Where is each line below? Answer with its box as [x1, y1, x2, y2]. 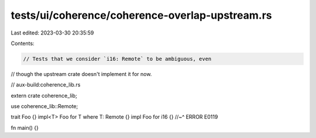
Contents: [11, 40, 35, 47]
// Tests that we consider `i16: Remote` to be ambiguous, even [23, 56, 212, 62]
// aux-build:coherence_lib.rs [11, 81, 81, 88]
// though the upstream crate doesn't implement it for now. [11, 70, 152, 77]
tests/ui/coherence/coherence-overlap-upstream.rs [11, 9, 272, 22]
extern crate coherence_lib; [11, 92, 77, 99]
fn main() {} [11, 124, 39, 131]
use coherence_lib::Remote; [11, 103, 78, 110]
